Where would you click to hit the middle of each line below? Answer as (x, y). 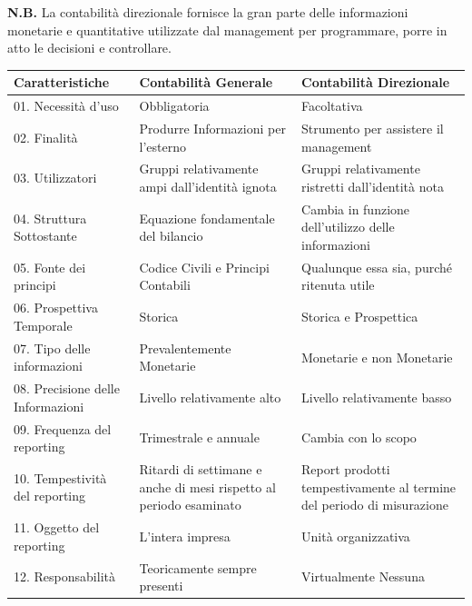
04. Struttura (50, 218)
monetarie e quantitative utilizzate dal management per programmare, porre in (227, 30)
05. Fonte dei (50, 267)
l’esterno (162, 146)
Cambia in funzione (356, 209)
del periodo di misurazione (375, 505)
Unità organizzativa (356, 536)
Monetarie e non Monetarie (377, 357)
